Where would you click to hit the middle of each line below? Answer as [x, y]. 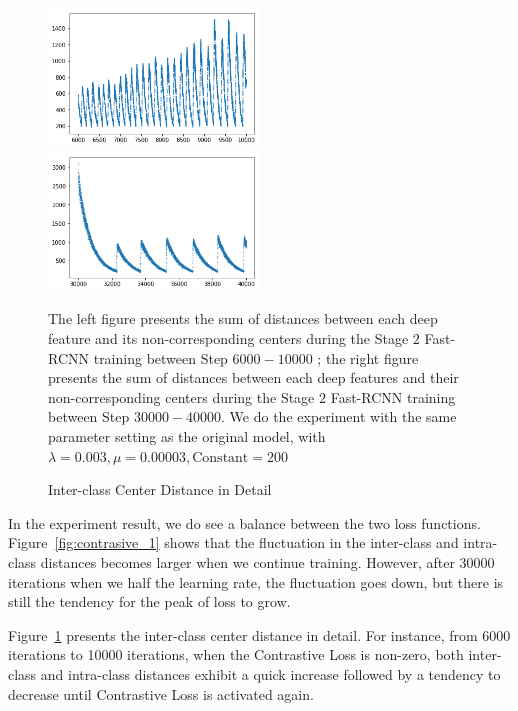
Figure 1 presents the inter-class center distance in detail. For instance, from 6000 [259, 634]
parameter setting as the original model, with [187, 436]
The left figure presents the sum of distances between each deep [243, 318]
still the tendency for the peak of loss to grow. [149, 601]
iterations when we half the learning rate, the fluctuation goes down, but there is [256, 581]
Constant [220, 457]
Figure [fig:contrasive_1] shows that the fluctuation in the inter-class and [233, 542]
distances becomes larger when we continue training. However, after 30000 [267, 561]
